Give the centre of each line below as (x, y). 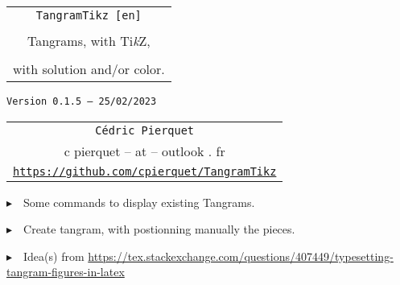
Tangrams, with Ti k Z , (89, 41)
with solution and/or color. (89, 69)
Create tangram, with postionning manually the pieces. (159, 229)
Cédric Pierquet (145, 130)
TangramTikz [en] (89, 15)
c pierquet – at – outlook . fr (144, 151)
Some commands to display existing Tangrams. (139, 202)
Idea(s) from (54, 256)
